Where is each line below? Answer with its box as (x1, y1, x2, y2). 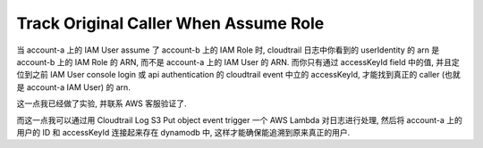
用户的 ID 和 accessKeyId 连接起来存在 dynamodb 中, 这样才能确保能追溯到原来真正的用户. (16, 127, 351, 137)
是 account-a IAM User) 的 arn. (16, 81, 131, 93)
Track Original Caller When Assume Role (16, 13, 325, 33)
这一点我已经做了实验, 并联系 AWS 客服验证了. (16, 98, 187, 109)
